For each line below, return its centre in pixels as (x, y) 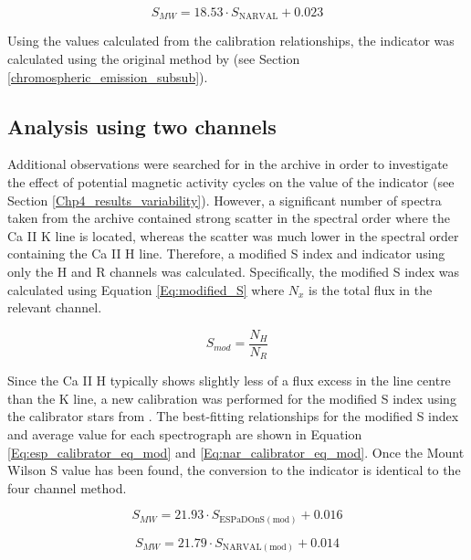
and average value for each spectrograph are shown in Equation (185, 434)
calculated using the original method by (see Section (154, 59)
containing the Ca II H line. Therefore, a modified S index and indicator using (226, 254)
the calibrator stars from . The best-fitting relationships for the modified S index (233, 416)
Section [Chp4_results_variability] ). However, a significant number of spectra (225, 200)
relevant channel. (55, 307)
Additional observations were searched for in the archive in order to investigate (228, 164)
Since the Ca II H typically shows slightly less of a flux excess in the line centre (229, 380)
